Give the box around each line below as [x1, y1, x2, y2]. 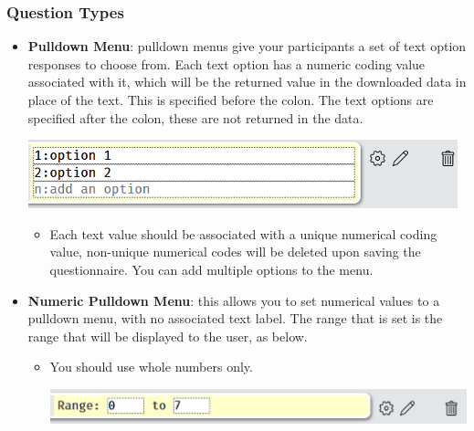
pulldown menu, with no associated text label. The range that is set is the [27, 309, 443, 328]
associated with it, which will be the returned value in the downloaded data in [27, 72, 467, 91]
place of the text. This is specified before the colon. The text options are [27, 90, 434, 109]
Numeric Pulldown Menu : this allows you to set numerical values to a [27, 290, 440, 310]
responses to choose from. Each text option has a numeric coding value [27, 54, 426, 73]
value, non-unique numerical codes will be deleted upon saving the [49, 242, 421, 261]
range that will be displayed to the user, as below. [27, 326, 308, 345]
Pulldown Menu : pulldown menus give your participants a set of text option [27, 37, 467, 56]
